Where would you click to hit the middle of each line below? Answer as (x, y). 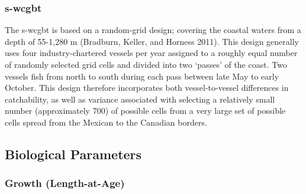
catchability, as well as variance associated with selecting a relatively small (140, 99)
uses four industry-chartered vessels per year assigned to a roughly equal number (151, 53)
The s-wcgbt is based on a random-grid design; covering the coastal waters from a (153, 30)
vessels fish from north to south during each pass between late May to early (142, 76)
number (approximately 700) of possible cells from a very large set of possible (145, 111)
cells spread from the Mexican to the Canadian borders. (106, 122)
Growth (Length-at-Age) (65, 183)
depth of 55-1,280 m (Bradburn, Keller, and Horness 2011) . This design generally (152, 41)
